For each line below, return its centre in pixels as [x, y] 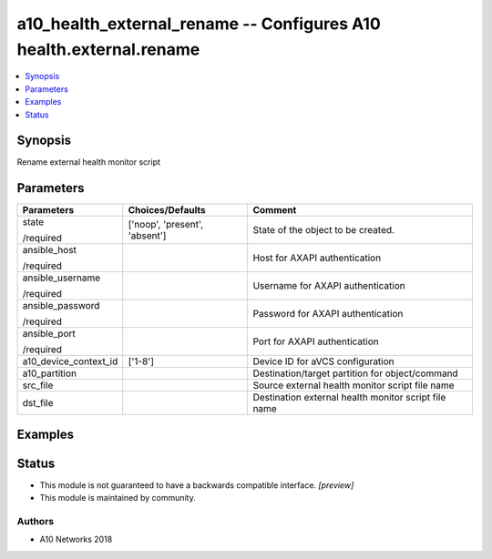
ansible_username [61, 278]
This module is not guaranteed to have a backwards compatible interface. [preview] [197, 485]
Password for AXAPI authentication [328, 314]
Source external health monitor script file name [354, 385]
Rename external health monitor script [89, 162]
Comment [275, 210]
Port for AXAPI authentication [316, 341]
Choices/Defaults [167, 210]
